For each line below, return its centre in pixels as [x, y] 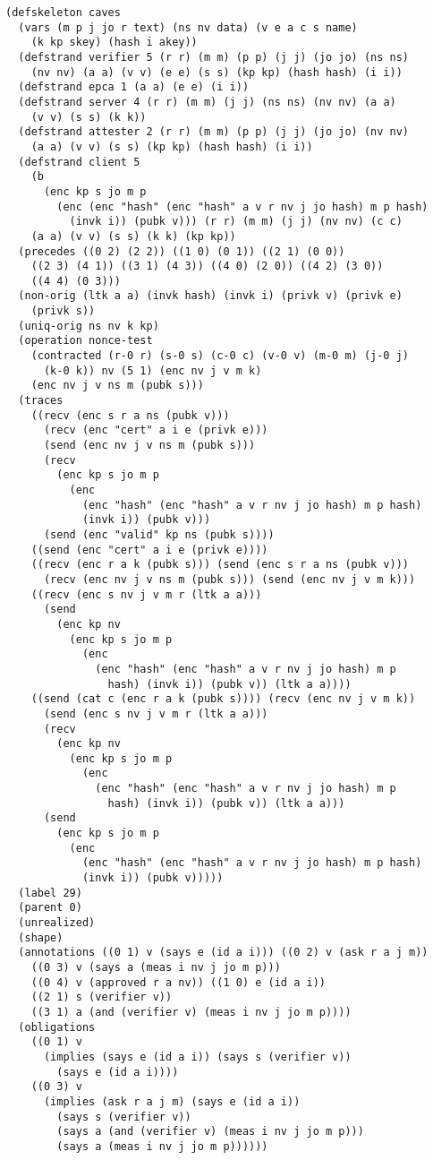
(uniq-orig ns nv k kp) [89, 326]
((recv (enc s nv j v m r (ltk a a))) [146, 594]
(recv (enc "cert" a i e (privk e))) [156, 430]
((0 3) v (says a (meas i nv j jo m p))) [156, 967]
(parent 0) [50, 908]
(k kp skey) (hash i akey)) [114, 43]
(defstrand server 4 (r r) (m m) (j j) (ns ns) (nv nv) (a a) [207, 102]
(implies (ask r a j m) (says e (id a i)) [172, 1101]
